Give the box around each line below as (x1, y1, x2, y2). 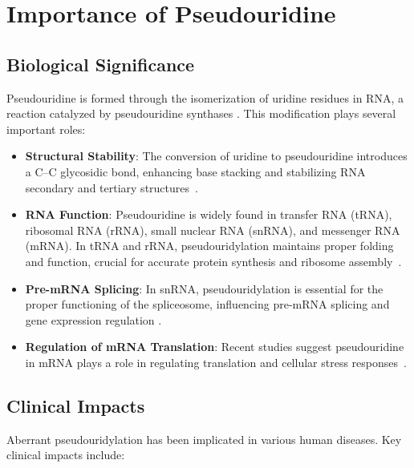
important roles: (6, 120, 86, 137)
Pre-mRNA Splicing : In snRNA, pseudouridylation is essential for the (25, 280, 384, 297)
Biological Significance (6, 51, 195, 76)
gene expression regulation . (25, 311, 162, 328)
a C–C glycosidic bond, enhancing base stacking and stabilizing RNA (25, 163, 366, 180)
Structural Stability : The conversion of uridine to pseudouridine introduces (25, 147, 408, 164)
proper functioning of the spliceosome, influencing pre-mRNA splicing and (25, 296, 390, 313)
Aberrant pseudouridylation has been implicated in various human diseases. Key (6, 430, 402, 447)
